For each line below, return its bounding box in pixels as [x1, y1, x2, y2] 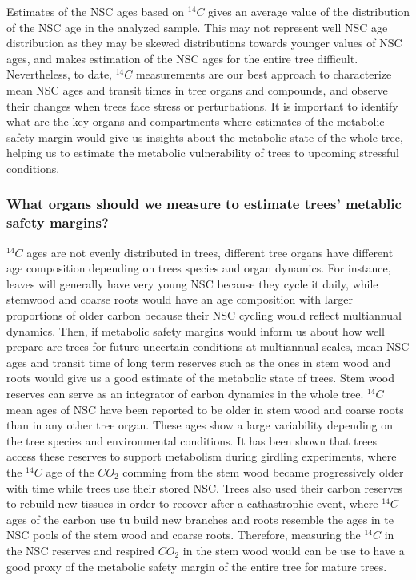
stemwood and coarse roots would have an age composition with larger [6, 291, 353, 308]
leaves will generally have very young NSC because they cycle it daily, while [6, 275, 378, 292]
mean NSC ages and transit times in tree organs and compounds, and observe [6, 81, 388, 98]
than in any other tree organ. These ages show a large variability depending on [6, 417, 394, 433]
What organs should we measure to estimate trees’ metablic [6, 194, 402, 214]
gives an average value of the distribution [208, 3, 410, 19]
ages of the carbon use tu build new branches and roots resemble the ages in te [6, 510, 394, 527]
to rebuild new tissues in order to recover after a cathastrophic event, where [6, 495, 378, 512]
